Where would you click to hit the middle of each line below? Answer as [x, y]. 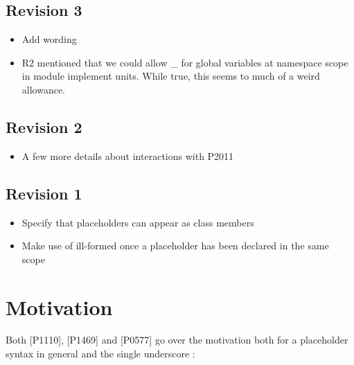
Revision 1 [44, 193]
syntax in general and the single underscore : [100, 354]
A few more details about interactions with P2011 [128, 155]
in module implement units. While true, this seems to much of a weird [171, 76]
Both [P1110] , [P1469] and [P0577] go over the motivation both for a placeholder [177, 340]
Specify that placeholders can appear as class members [138, 222]
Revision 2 [44, 126]
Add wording [49, 39]
